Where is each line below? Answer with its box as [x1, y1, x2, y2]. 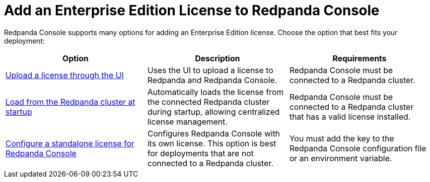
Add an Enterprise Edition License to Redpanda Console [4, 2, 380, 19]
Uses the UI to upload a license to [147, 65, 274, 75]
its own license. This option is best [147, 138, 277, 148]
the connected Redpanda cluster [147, 96, 270, 107]
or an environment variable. [289, 153, 392, 163]
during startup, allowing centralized [147, 106, 280, 117]
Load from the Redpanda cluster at [5, 96, 136, 107]
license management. [147, 116, 228, 127]
